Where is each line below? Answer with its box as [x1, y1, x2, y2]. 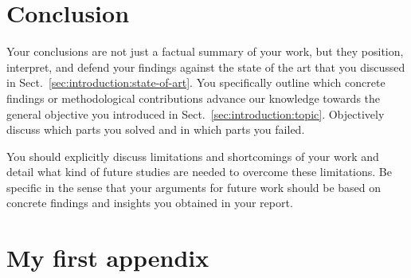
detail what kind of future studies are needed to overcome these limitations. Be [6, 163, 392, 180]
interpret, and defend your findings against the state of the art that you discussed [6, 58, 405, 75]
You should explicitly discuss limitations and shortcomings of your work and [6, 147, 379, 164]
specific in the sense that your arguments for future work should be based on [6, 178, 382, 195]
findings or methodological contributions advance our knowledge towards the [6, 89, 381, 106]
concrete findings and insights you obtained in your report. [6, 194, 293, 211]
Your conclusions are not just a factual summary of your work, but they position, [6, 43, 404, 60]
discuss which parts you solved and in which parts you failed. [6, 121, 305, 138]
